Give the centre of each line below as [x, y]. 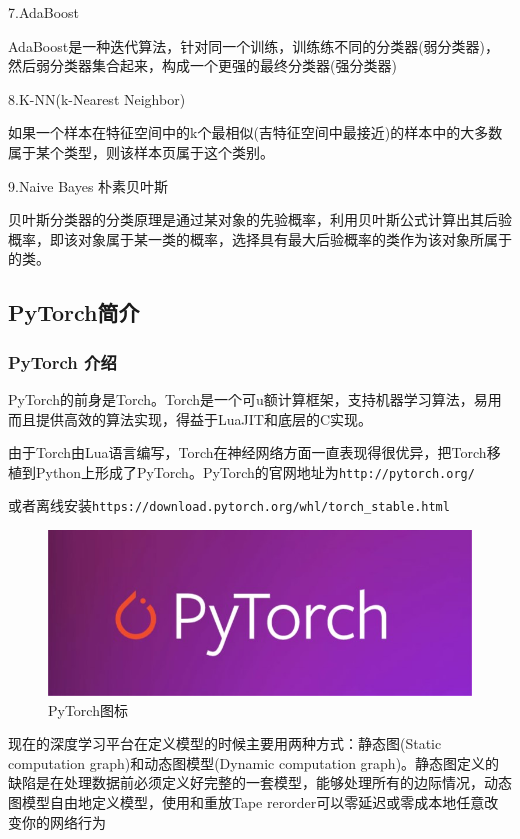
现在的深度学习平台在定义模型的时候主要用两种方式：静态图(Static [225, 743]
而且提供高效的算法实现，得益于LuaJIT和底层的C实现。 [190, 418]
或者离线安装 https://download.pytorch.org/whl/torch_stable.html [229, 505]
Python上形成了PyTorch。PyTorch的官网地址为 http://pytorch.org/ [255, 471]
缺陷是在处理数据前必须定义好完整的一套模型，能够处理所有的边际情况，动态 [260, 782]
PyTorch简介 [74, 312]
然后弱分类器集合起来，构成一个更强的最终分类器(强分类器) [202, 65]
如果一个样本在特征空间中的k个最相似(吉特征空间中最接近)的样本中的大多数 [255, 132]
